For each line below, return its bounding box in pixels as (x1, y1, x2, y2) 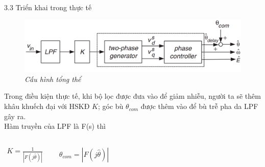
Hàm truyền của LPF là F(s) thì (4, 121, 106, 131)
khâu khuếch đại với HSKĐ (4, 101, 90, 112)
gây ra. (4, 110, 26, 121)
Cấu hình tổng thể (25, 73, 81, 84)
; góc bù (98, 101, 124, 112)
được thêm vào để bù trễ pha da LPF (140, 101, 258, 112)
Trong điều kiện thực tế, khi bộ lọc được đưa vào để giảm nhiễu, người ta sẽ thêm (4, 91, 261, 101)
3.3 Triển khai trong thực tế (4, 2, 92, 12)
